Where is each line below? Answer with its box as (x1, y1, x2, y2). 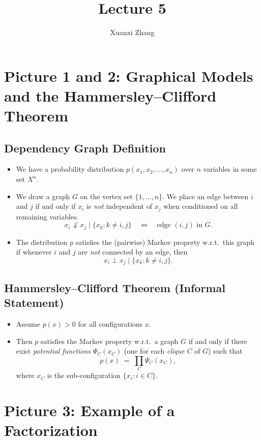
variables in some (203, 164, 257, 174)
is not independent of (86, 201, 153, 211)
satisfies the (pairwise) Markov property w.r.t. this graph (75, 236, 255, 247)
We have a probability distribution (16, 164, 124, 174)
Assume (16, 319, 40, 329)
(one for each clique (124, 345, 185, 356)
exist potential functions (16, 345, 91, 356)
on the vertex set (80, 191, 133, 201)
